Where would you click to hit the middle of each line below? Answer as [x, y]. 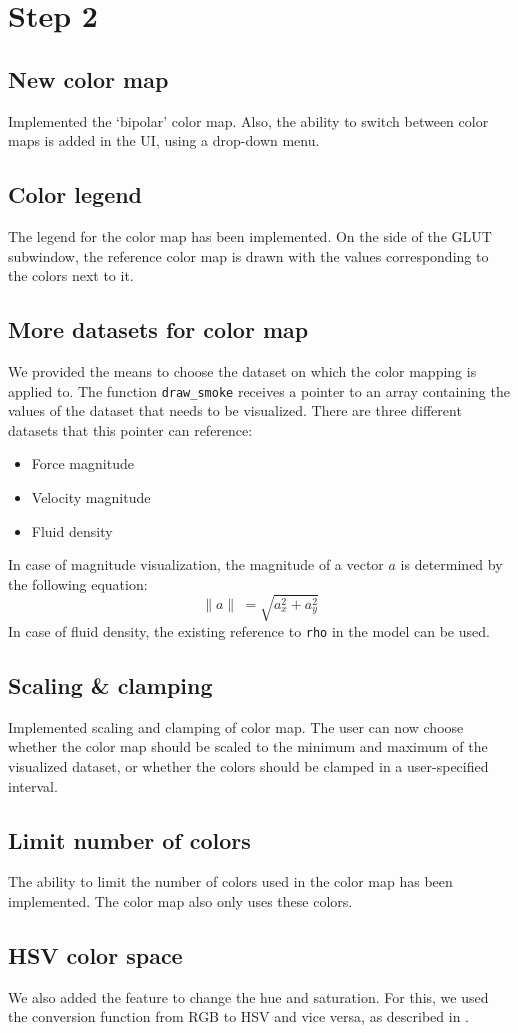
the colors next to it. [71, 275]
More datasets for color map [158, 329]
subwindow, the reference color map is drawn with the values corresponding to [248, 255]
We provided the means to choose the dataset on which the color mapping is [242, 370]
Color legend [75, 194]
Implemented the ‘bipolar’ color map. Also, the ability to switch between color [248, 120]
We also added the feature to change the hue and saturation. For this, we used [248, 996]
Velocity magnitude [91, 496]
